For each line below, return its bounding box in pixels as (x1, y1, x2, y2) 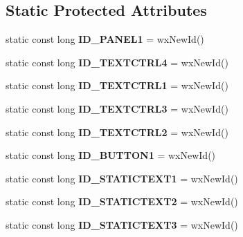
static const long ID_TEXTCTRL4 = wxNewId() (6, 55, 228, 69)
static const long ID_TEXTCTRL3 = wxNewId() (6, 101, 228, 115)
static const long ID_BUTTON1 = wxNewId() (6, 148, 216, 162)
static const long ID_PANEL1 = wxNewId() (6, 32, 204, 46)
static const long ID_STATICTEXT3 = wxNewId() (6, 217, 238, 231)
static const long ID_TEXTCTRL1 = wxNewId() (6, 78, 228, 93)
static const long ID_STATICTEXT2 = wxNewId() (6, 194, 238, 209)
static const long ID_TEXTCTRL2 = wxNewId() (6, 124, 228, 139)
